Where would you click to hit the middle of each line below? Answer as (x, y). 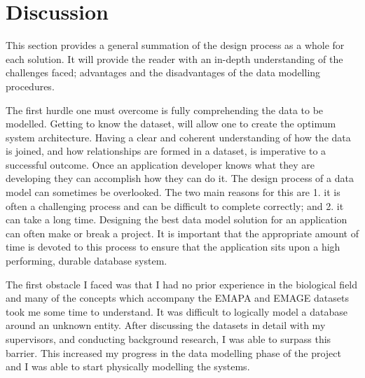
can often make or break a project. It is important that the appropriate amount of (182, 233)
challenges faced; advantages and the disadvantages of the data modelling (163, 72)
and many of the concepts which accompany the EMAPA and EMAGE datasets (177, 298)
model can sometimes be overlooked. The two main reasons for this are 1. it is (173, 192)
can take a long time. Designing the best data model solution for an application (177, 219)
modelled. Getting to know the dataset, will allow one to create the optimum (171, 124)
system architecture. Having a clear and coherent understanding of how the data (178, 137)
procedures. (30, 86)
